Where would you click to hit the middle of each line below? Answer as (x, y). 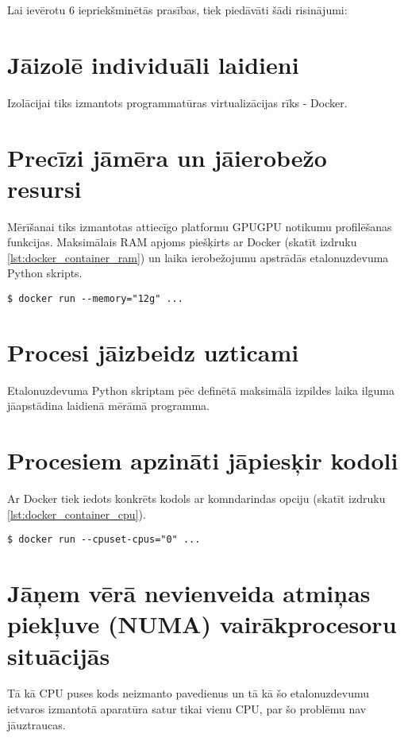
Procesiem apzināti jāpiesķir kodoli (203, 460)
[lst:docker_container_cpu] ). (77, 514)
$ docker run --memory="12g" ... (95, 299)
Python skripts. (45, 273)
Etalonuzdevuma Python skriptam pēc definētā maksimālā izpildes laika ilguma (201, 390)
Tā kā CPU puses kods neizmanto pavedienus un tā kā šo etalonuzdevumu (189, 693)
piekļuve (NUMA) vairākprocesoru (202, 624)
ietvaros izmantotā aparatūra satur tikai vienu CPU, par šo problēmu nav (187, 709)
